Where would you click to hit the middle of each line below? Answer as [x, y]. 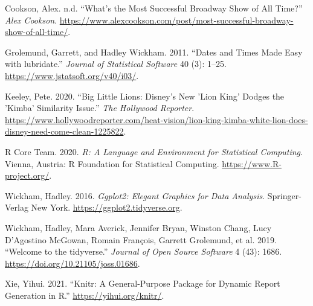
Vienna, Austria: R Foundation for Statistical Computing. [112, 163]
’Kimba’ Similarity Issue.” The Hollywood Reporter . [100, 108]
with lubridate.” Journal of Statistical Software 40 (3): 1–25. [116, 64]
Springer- [284, 195]
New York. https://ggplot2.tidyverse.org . [107, 207]
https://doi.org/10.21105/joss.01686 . [73, 263]
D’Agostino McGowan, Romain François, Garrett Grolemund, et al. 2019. [141, 239]
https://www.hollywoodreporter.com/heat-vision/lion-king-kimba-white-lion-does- [156, 119]
